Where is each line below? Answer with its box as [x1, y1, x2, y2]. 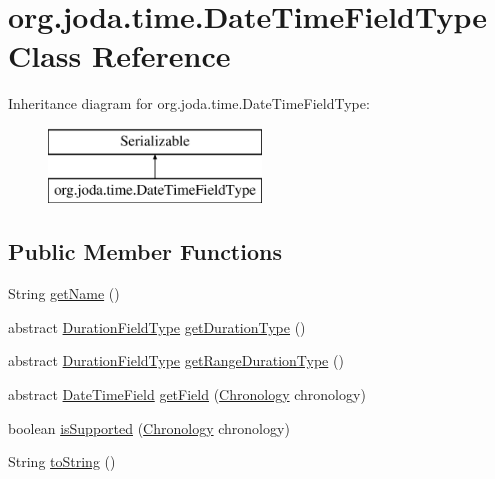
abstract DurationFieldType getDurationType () [8, 316, 306, 337]
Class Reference [8, 35, 231, 76]
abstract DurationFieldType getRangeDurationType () [8, 350, 344, 371]
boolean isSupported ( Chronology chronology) [8, 417, 290, 438]
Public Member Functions [8, 236, 282, 267]
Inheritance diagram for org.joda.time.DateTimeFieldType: [8, 93, 370, 114]
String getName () [8, 283, 120, 304]
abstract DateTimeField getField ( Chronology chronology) [8, 384, 366, 405]
